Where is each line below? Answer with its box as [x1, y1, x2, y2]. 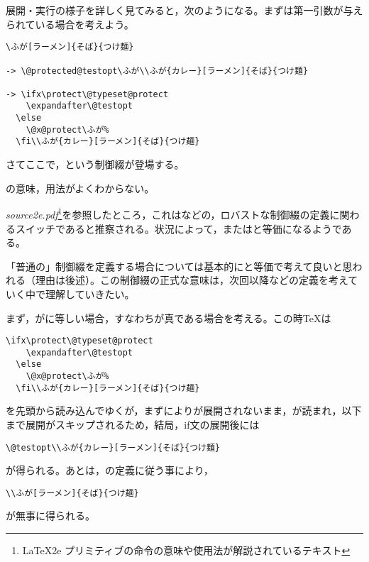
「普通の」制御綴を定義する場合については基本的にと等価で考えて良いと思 [6, 258, 353, 273]
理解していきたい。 [45, 286, 135, 301]
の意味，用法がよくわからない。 [6, 180, 155, 195]
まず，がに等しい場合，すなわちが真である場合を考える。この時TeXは [6, 310, 331, 325]
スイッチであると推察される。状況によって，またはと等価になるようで [15, 221, 342, 236]
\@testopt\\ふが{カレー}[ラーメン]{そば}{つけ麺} [6, 442, 221, 453]
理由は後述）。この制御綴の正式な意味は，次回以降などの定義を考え [35, 272, 348, 287]
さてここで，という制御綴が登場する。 [6, 157, 184, 172]
